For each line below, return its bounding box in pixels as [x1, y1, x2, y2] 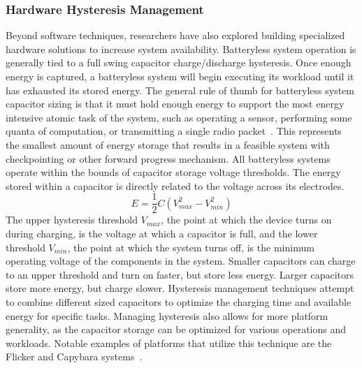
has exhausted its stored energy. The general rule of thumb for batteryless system [6, 82, 354, 97]
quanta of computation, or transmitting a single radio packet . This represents [6, 124, 342, 138]
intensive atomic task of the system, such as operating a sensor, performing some [6, 110, 352, 124]
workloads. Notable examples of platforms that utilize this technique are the [6, 335, 332, 350]
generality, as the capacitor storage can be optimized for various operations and [6, 322, 347, 337]
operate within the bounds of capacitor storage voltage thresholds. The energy [6, 165, 341, 179]
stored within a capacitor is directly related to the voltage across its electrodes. [6, 178, 345, 193]
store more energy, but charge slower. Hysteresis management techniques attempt [6, 281, 354, 295]
